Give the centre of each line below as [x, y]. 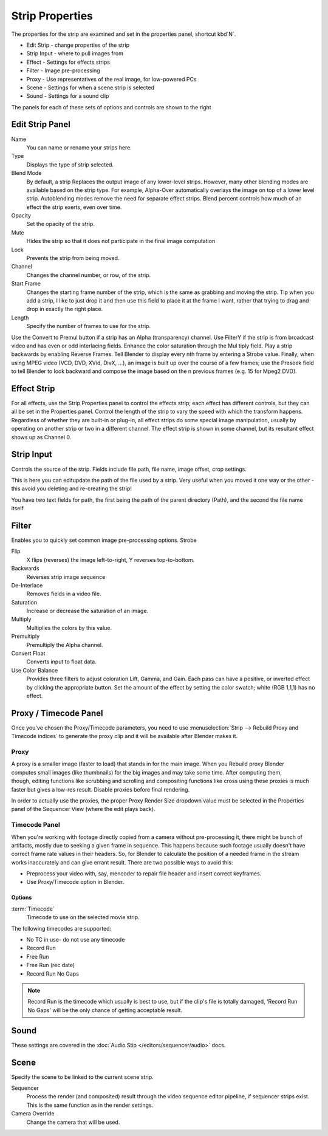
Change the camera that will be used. [73, 1122]
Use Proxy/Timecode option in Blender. [75, 882]
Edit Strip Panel [41, 125]
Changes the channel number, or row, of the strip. [89, 275]
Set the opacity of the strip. [61, 224]
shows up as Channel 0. [41, 437]
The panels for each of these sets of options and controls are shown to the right [111, 107]
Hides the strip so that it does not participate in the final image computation [121, 241]
